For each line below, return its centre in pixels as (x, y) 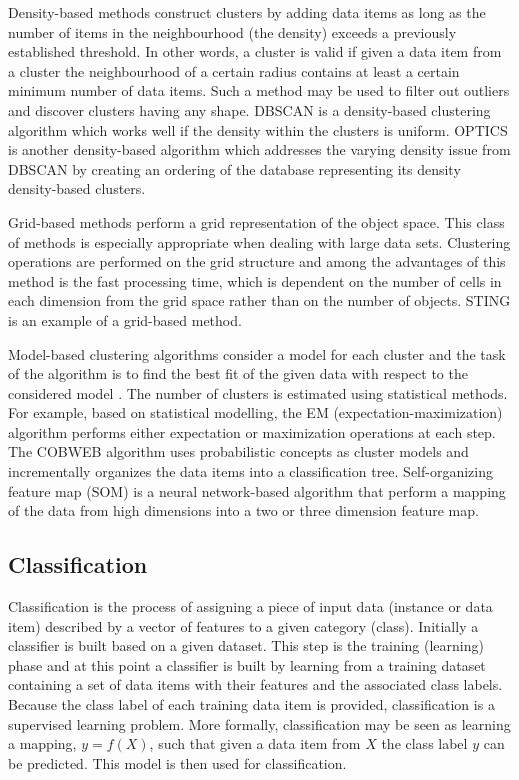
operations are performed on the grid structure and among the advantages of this (257, 261)
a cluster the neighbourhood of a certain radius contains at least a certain (234, 70)
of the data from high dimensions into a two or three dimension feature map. (243, 510)
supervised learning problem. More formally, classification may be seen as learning (259, 723)
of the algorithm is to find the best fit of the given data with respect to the (238, 373)
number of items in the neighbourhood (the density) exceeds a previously (232, 31)
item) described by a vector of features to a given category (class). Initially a (243, 625)
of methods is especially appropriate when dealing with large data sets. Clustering (259, 241)
